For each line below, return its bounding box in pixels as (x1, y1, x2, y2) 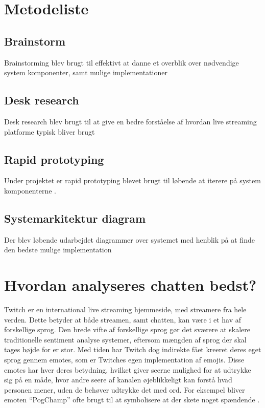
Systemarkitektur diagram (4, 210, 146, 226)
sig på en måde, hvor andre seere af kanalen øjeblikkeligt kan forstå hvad (4, 374, 232, 385)
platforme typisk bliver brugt (4, 126, 95, 137)
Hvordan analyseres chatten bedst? (4, 274, 257, 295)
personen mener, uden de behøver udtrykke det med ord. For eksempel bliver (4, 384, 245, 395)
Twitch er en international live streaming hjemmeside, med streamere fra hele (4, 304, 247, 315)
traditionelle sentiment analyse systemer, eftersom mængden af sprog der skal (4, 334, 247, 345)
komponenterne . (4, 185, 56, 196)
